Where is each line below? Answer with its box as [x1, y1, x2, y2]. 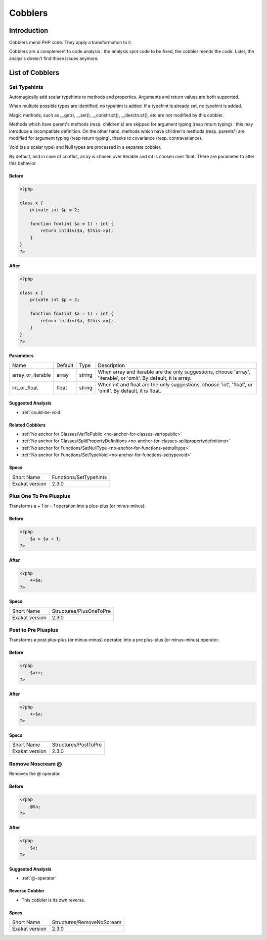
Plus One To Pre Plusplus [9, 493, 71, 500]
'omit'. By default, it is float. [98, 387, 162, 394]
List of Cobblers [9, 68, 59, 77]
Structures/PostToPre [52, 741, 102, 748]
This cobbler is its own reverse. [21, 897, 86, 903]
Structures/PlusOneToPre [52, 607, 111, 614]
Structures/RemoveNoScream [52, 919, 122, 926]
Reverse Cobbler [9, 888, 44, 894]
